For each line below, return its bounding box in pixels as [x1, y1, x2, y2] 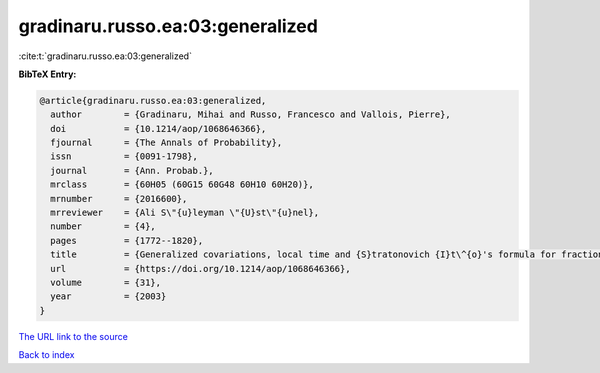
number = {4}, [50, 221, 157, 232]
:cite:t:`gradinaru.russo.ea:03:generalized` [18, 50, 192, 62]
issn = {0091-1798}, [50, 151, 199, 162]
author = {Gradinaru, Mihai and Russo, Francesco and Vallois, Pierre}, [50, 109, 452, 120]
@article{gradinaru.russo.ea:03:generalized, [39, 95, 267, 106]
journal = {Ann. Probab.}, [50, 165, 214, 176]
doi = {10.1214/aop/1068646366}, [50, 123, 267, 134]
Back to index [18, 349, 75, 361]
